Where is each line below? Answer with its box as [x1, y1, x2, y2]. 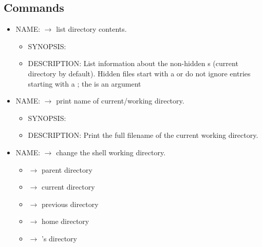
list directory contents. [56, 24, 127, 34]
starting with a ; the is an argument [28, 78, 141, 89]
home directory [41, 216, 89, 227]
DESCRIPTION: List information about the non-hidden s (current [28, 58, 238, 69]
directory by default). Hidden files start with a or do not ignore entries [28, 68, 251, 78]
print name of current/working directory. [56, 95, 184, 106]
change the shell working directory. [56, 147, 166, 157]
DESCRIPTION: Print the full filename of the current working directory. [28, 130, 258, 140]
